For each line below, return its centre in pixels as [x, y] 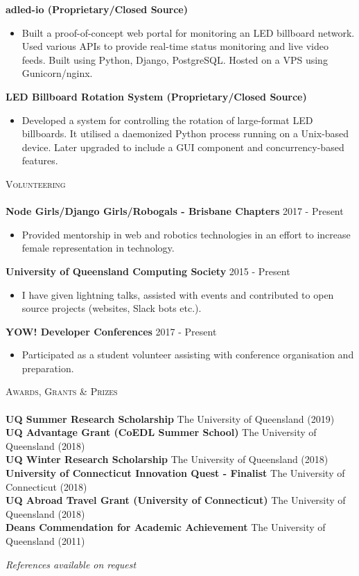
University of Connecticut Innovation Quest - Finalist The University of [175, 473]
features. [40, 160]
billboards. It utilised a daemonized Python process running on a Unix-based [185, 133]
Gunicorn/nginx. [57, 73]
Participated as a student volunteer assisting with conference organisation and [188, 355]
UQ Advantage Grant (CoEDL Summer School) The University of [161, 432]
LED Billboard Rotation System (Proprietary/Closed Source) [156, 96]
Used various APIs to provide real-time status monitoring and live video [175, 46]
